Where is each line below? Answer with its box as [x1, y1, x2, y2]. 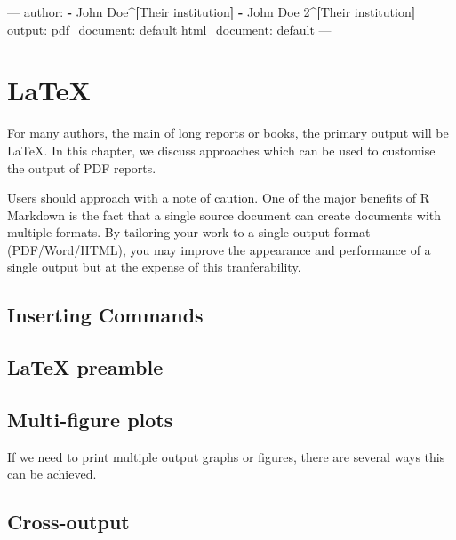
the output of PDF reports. [7, 158, 156, 177]
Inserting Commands [7, 301, 204, 329]
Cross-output [7, 508, 130, 536]
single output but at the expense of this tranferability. [7, 258, 301, 276]
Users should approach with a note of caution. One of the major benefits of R [7, 188, 430, 207]
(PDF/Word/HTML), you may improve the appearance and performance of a [7, 240, 431, 258]
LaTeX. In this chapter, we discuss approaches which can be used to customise [7, 140, 436, 159]
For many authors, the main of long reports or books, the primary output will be [7, 123, 449, 142]
